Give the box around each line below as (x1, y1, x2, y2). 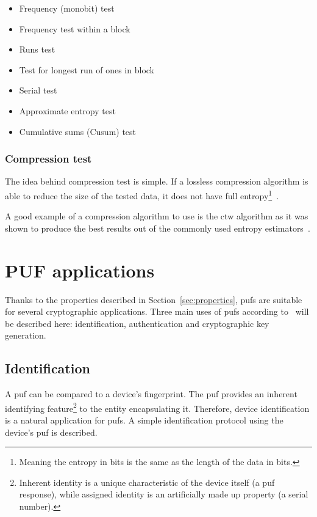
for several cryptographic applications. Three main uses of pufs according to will (5, 305, 309, 318)
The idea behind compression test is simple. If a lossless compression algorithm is (5, 175, 308, 188)
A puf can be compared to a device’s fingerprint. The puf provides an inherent (5, 387, 297, 400)
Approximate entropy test (19, 104, 116, 117)
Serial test (19, 84, 57, 97)
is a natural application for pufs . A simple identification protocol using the (5, 413, 283, 426)
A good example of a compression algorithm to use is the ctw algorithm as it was (5, 210, 308, 222)
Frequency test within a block (19, 22, 130, 35)
